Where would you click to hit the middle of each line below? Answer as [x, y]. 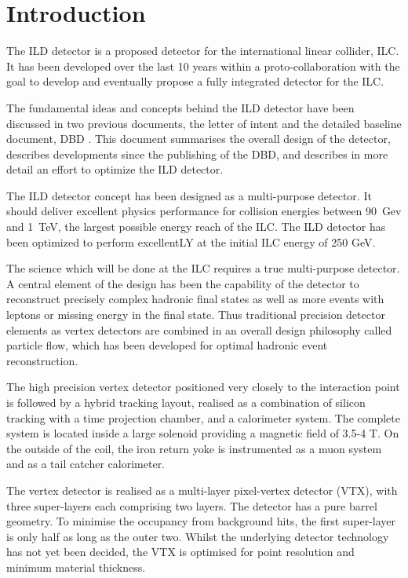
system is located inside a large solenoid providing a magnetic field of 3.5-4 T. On [203, 433]
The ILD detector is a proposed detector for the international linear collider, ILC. [203, 51]
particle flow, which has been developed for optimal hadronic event [167, 345]
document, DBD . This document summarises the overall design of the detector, [199, 139]
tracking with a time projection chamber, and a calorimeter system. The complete [203, 417]
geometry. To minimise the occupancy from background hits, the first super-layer [201, 521]
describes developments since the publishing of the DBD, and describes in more [197, 154]
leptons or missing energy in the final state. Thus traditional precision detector [196, 315]
